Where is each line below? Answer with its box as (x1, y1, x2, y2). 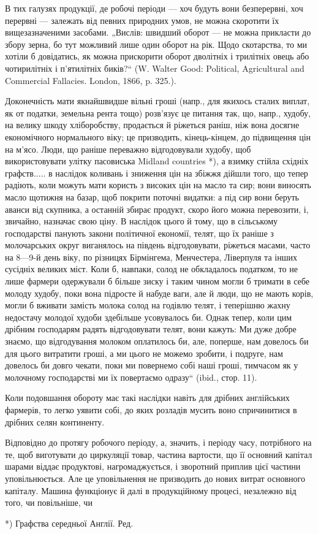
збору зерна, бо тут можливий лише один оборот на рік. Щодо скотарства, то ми (5, 37, 307, 50)
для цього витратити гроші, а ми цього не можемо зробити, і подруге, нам (5, 346, 283, 359)
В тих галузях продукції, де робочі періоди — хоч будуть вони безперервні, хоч (5, 2, 303, 14)
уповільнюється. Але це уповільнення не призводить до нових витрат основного (5, 471, 305, 484)
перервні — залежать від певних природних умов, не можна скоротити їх (5, 13, 279, 26)
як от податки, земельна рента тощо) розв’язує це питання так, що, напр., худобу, (5, 106, 311, 119)
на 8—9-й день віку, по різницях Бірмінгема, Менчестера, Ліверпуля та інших (5, 250, 297, 263)
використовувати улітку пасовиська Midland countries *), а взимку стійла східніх (5, 154, 309, 167)
